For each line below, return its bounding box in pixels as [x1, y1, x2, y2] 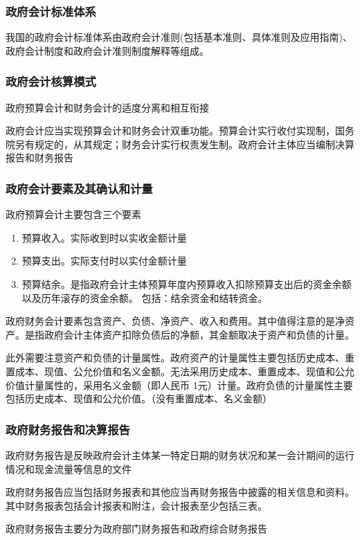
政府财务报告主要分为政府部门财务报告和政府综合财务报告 [6, 521, 267, 536]
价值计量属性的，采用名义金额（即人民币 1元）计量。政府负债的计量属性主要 [6, 377, 353, 392]
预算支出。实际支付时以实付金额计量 [21, 253, 187, 268]
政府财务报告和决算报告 [6, 420, 130, 438]
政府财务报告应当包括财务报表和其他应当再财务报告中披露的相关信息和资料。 [6, 485, 354, 499]
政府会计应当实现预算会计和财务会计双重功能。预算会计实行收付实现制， [6, 123, 335, 138]
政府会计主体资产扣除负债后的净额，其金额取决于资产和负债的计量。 [44, 327, 354, 341]
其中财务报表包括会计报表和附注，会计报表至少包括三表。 [6, 498, 267, 512]
